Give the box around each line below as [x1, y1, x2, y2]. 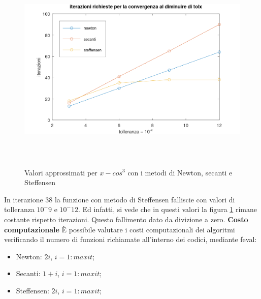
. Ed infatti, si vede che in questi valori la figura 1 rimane [78, 204, 257, 215]
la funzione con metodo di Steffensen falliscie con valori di [54, 194, 235, 204]
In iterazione [4, 194, 43, 204]
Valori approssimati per [24, 167, 97, 177]
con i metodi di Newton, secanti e [127, 167, 233, 177]
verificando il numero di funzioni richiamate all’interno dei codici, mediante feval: [4, 234, 257, 245]
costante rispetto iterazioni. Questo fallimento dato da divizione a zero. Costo [4, 214, 248, 224]
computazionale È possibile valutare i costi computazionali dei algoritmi [4, 224, 235, 234]
